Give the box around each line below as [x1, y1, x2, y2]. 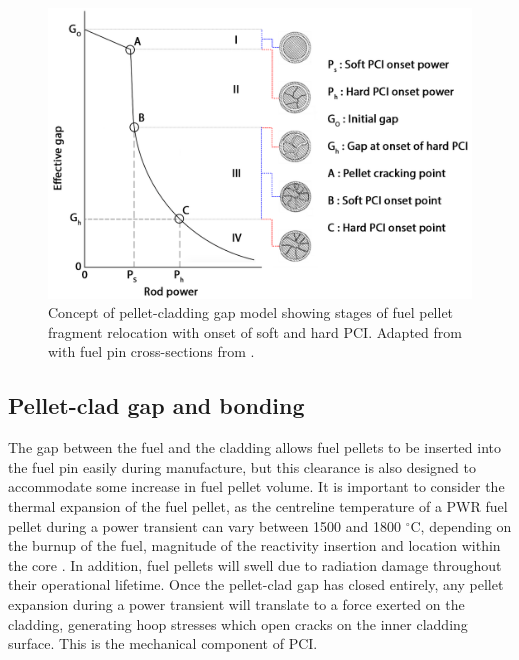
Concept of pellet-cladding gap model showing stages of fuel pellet [48, 302, 454, 323]
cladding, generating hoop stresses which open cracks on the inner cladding [8, 613, 468, 634]
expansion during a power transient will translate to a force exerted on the [8, 594, 465, 614]
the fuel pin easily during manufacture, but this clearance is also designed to [8, 456, 476, 477]
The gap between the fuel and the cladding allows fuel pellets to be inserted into [8, 437, 501, 458]
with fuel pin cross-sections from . [48, 341, 255, 362]
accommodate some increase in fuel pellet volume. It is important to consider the [8, 476, 505, 497]
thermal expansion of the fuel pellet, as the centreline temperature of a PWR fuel [8, 496, 508, 517]
